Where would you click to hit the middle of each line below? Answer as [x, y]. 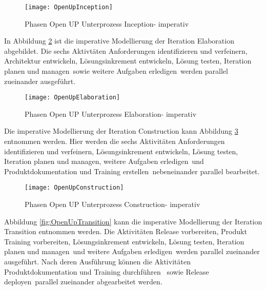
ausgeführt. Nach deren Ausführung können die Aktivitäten [97, 262]
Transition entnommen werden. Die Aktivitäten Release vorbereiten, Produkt [126, 231]
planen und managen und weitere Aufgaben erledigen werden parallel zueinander [132, 251]
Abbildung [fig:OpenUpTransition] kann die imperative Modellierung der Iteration [133, 221]
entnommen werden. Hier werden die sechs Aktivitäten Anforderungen [115, 141]
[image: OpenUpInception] [69, 7]
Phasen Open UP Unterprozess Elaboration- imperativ [111, 113]
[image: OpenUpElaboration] [73, 98]
